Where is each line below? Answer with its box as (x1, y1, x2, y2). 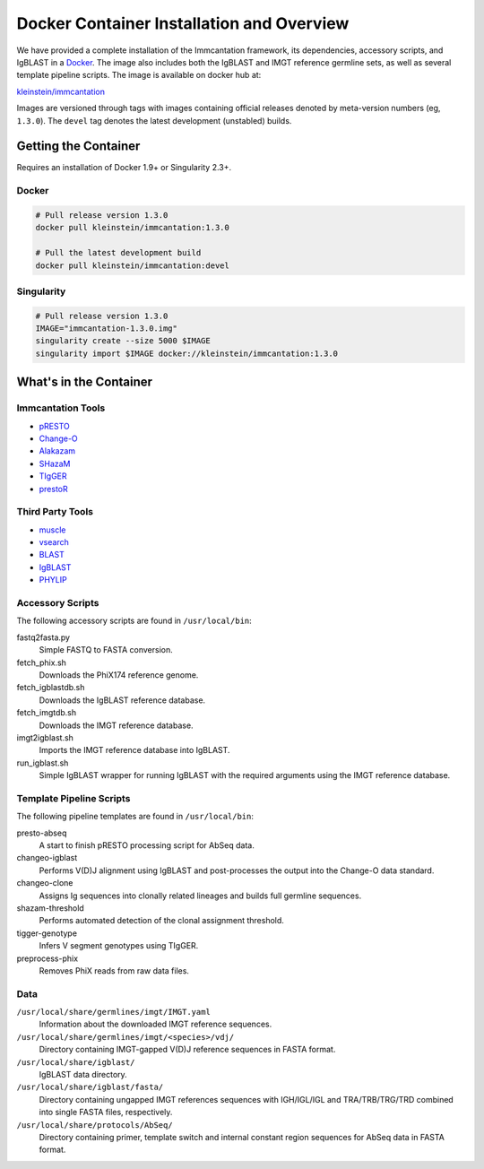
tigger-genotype (16, 928, 78, 939)
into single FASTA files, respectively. (39, 1107, 173, 1118)
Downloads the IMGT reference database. (39, 720, 194, 731)
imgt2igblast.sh (16, 732, 73, 743)
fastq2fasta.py (16, 632, 71, 643)
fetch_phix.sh (16, 657, 67, 668)
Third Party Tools (16, 506, 94, 518)
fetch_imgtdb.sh (16, 707, 77, 718)
